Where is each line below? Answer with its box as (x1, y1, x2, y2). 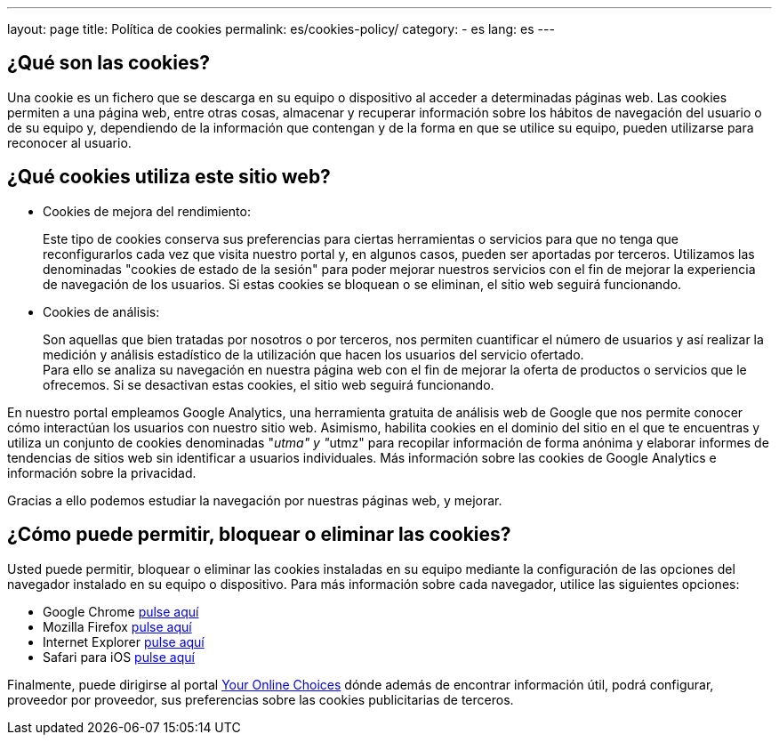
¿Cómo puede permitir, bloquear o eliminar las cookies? (7, 523, 511, 546)
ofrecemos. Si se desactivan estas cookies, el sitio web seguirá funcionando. (43, 376, 494, 392)
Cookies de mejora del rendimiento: (43, 203, 251, 219)
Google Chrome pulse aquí (43, 603, 199, 619)
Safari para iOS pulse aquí (43, 649, 195, 665)
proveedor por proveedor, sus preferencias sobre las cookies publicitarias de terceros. (7, 691, 514, 707)
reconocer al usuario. (7, 134, 132, 150)
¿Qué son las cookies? (7, 52, 210, 75)
